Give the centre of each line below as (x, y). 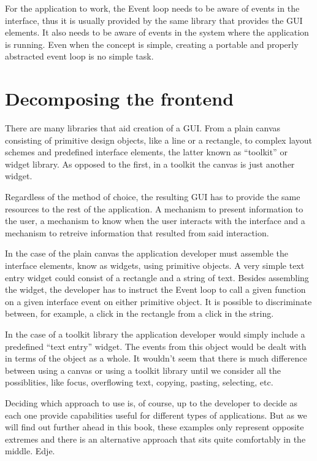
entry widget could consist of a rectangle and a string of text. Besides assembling (157, 277)
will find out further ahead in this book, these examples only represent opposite (155, 427)
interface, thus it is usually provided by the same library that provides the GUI (154, 20)
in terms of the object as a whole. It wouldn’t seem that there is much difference (156, 358)
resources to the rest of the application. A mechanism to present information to (154, 208)
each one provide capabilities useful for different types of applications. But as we (156, 415)
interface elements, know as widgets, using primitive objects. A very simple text (155, 265)
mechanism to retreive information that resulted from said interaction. (137, 232)
